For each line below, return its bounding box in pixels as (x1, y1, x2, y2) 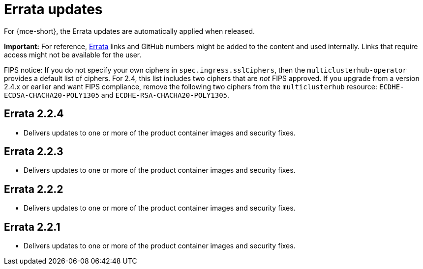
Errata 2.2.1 (4, 220, 60, 233)
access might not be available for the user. (4, 50, 142, 59)
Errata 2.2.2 (4, 183, 63, 195)
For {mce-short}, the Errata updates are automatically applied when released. (4, 27, 255, 35)
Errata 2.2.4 (4, 108, 64, 120)
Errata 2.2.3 (4, 145, 63, 158)
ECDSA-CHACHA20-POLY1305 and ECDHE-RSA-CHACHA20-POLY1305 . (4, 90, 230, 99)
